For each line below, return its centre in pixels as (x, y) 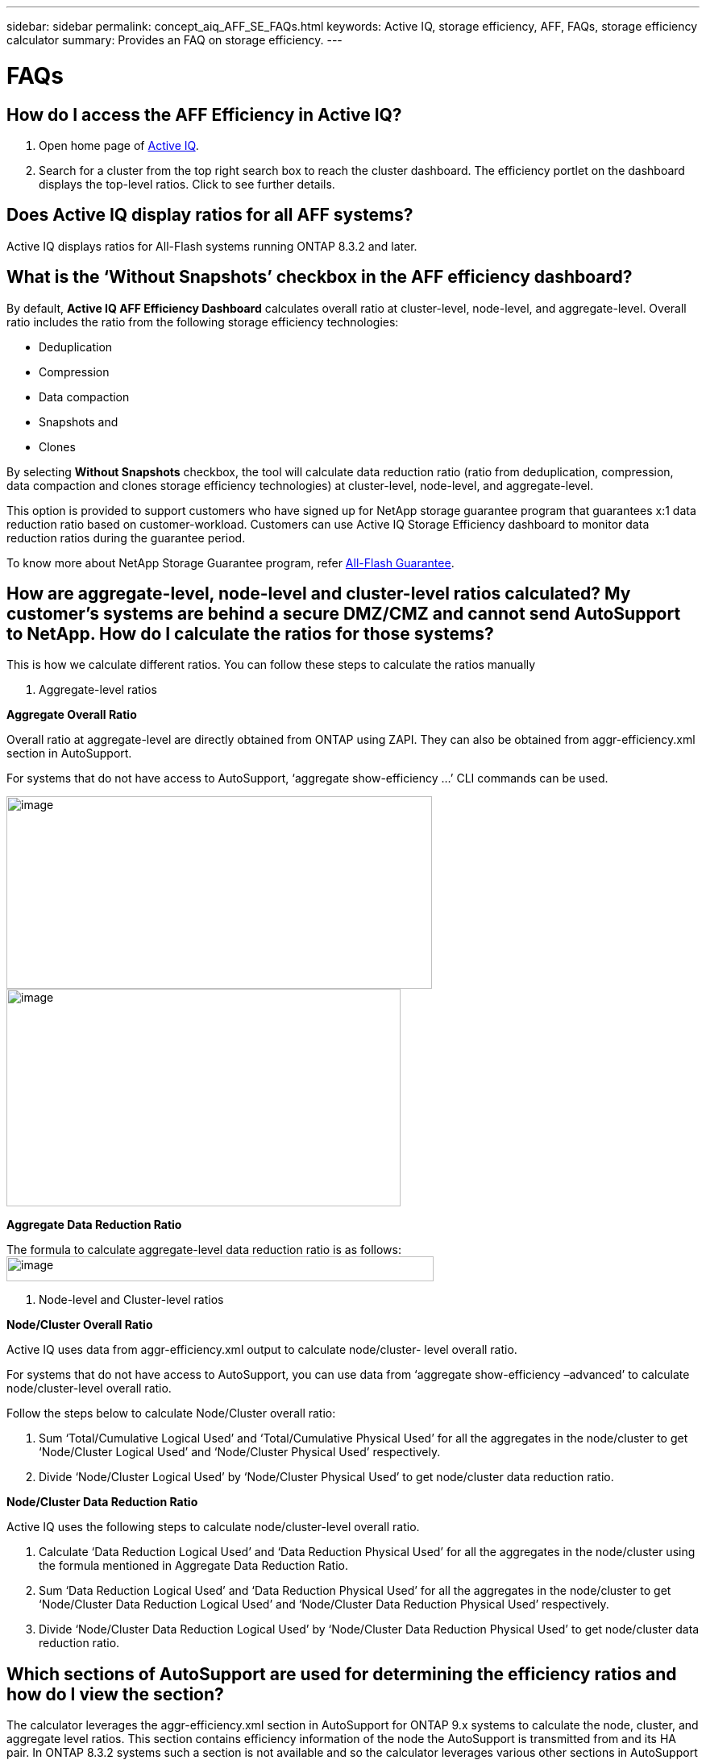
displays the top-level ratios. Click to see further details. (187, 184)
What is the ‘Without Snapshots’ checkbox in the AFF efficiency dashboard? (320, 277)
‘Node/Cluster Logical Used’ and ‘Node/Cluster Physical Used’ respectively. (240, 1452)
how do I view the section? (115, 1694)
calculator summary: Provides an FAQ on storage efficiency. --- (174, 40)
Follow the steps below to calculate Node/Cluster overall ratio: (171, 1413)
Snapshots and (79, 421)
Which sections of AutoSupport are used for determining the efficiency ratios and (342, 1674)
